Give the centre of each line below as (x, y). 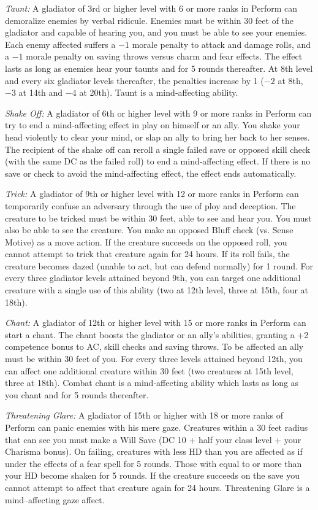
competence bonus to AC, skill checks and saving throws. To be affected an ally (154, 346)
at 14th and (41, 92)
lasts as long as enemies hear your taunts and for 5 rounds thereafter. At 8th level (159, 68)
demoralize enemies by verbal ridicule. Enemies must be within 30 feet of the (150, 20)
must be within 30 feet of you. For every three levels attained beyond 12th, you (154, 359)
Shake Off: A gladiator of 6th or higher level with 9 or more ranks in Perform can (158, 113)
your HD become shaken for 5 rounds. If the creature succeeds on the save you (152, 475)
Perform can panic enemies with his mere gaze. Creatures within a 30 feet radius (157, 427)
